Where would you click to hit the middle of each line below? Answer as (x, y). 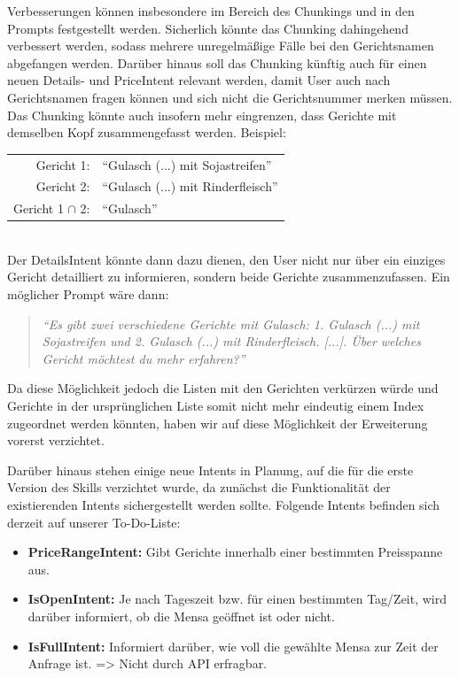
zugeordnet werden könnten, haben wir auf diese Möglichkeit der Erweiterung (218, 423)
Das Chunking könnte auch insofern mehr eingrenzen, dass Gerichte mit (202, 115)
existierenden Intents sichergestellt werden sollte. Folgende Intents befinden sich (224, 505)
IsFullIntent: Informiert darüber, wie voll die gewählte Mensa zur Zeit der (233, 646)
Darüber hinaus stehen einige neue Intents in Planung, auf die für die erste (210, 470)
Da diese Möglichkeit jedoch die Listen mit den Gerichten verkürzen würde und (223, 388)
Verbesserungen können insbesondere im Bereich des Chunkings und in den (211, 11)
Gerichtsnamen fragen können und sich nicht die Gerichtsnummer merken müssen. (230, 97)
